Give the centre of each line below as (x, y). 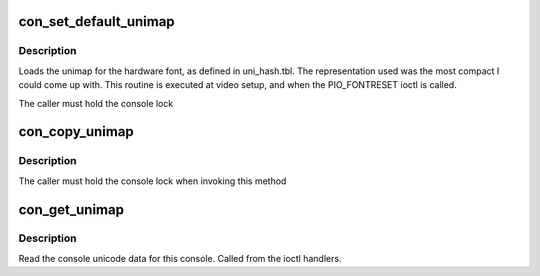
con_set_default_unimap (96, 21)
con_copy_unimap (76, 131)
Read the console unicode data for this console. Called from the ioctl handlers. (180, 258)
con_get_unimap (71, 209)
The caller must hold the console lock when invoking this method (152, 181)
